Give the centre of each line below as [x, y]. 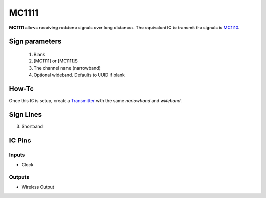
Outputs [19, 177]
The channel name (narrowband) [67, 68]
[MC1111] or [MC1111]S [56, 61]
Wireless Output [38, 187]
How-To [21, 89]
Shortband [32, 126]
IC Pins [20, 140]
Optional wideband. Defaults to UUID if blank [79, 75]
